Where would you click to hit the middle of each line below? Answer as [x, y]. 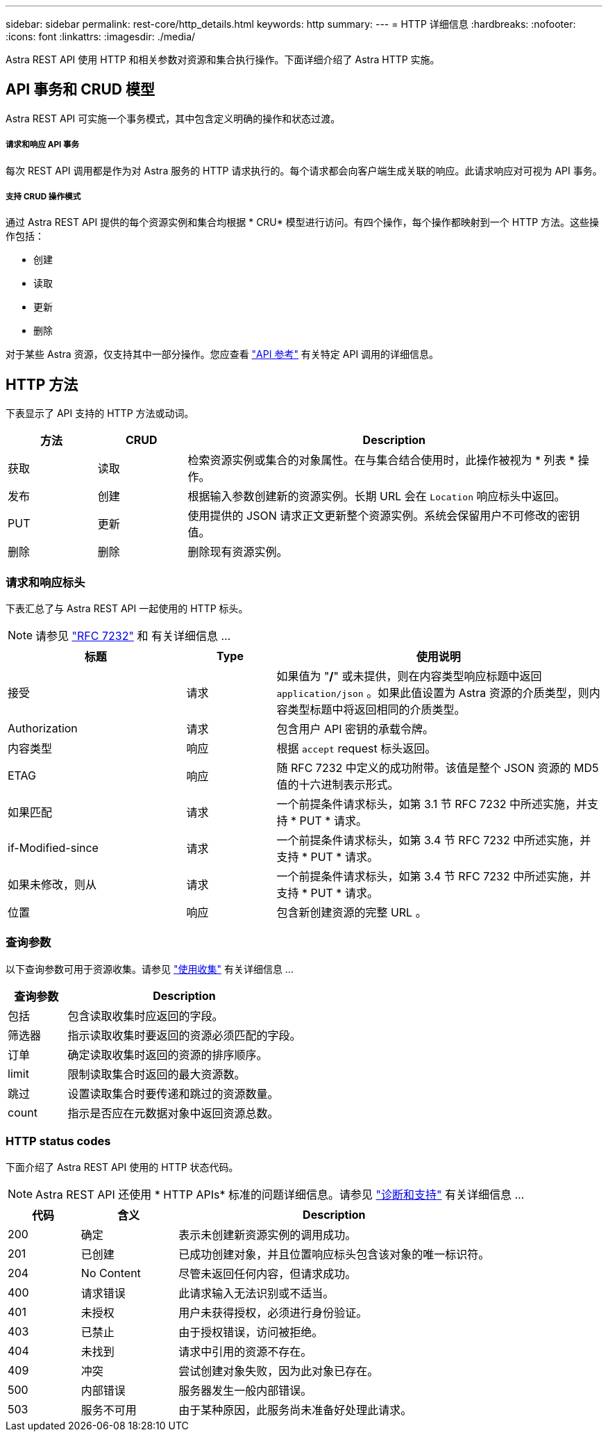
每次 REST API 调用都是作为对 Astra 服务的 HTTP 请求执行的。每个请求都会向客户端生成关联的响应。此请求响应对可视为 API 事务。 [304, 170]
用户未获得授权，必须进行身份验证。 [273, 1312]
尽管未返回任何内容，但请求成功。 [268, 1273]
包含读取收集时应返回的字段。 [145, 1016]
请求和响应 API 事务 [43, 145]
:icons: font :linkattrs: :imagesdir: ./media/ [101, 36]
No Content [111, 1273]
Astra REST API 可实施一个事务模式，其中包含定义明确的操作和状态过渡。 [173, 118]
